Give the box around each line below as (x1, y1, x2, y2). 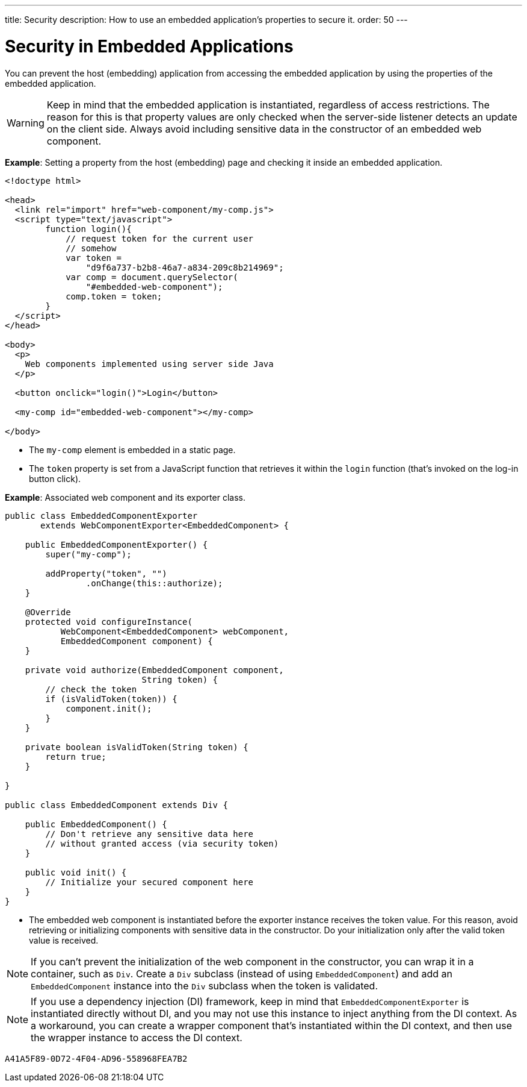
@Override (25, 607, 71, 617)
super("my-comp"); (45, 549, 132, 559)
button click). (29, 473, 81, 484)
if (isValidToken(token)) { (45, 694, 177, 704)
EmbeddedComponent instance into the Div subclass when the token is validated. (31, 979, 378, 992)
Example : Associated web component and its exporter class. (5, 492, 245, 503)
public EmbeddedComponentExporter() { (25, 539, 208, 550)
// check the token (45, 684, 137, 694)
